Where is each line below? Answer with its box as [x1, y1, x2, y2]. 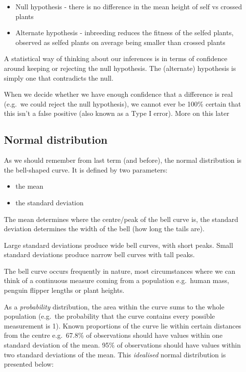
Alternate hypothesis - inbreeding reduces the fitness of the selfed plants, [15, 27, 234, 38]
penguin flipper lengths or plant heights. [4, 285, 125, 295]
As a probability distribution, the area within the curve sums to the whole [4, 301, 224, 311]
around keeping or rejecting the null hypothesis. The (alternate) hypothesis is [4, 63, 236, 73]
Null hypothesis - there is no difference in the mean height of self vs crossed [15, 1, 242, 11]
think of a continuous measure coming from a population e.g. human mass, [4, 275, 229, 285]
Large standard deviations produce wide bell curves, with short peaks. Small [4, 240, 233, 250]
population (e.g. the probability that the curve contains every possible [4, 311, 215, 321]
